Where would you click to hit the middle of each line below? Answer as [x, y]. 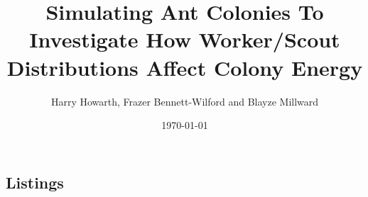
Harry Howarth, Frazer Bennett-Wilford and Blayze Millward [185, 101]
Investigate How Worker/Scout [185, 39]
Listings [35, 182]
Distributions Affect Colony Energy [185, 67]
